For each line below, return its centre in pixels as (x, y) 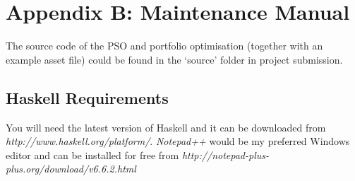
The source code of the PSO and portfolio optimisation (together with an (164, 46)
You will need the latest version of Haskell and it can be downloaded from (166, 127)
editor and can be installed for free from (92, 154)
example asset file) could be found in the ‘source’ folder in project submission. (174, 59)
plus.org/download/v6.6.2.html (71, 169)
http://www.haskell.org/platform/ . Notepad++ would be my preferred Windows (178, 141)
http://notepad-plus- (225, 154)
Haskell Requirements (87, 97)
